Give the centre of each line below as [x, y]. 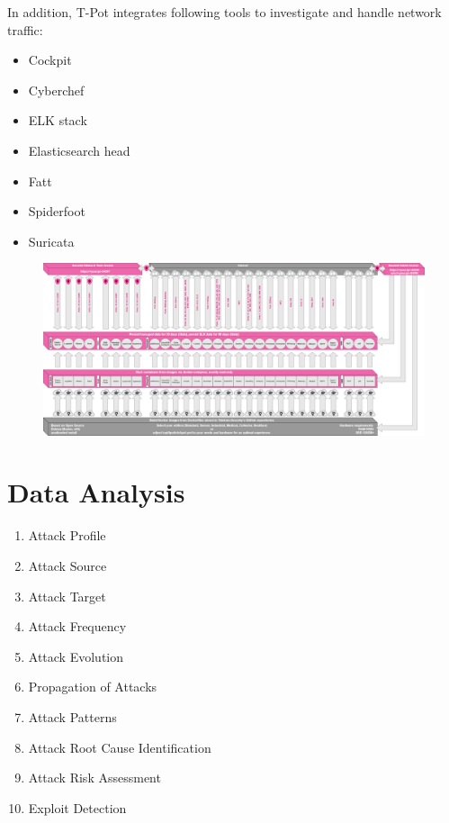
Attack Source [67, 565]
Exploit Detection [77, 807]
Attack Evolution [76, 656]
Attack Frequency [77, 626]
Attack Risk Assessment [94, 778]
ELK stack [58, 120]
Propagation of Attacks [93, 687]
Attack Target [67, 596]
